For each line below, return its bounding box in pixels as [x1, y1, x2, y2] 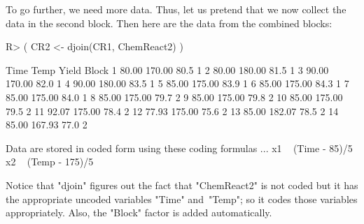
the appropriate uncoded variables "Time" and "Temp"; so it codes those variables [6, 191, 358, 206]
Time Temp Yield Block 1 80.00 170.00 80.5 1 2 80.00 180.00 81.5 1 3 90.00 [6, 62, 329, 77]
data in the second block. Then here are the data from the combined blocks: [6, 15, 332, 30]
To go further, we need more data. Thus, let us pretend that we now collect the [6, 2, 346, 16]
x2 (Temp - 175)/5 [6, 154, 94, 169]
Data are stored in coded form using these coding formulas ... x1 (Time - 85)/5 [6, 140, 353, 155]
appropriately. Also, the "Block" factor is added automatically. [6, 205, 272, 220]
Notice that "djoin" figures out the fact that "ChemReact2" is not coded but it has [6, 177, 358, 192]
